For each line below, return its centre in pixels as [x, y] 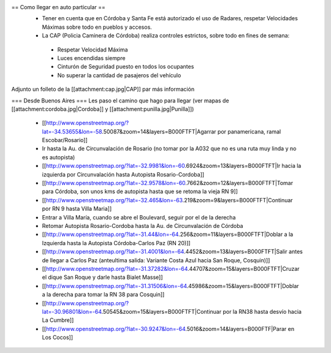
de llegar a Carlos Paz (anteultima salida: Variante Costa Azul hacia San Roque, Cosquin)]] [156, 260]
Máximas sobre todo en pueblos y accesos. [97, 27]
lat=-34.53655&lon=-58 [72, 131]
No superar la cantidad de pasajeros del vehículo [119, 75]
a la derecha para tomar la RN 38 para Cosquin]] [103, 295]
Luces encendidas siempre [91, 58]
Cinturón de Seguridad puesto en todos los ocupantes [126, 67]
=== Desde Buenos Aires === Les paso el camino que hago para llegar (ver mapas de [120, 101]
